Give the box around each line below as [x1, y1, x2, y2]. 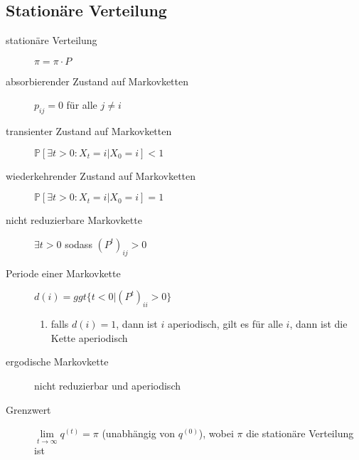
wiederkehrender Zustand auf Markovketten [6, 168, 196, 183]
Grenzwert [6, 402, 51, 417]
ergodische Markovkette [6, 354, 109, 369]
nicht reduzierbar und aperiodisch [34, 378, 181, 392]
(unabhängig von [102, 426, 176, 441]
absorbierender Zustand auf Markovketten [6, 73, 189, 88]
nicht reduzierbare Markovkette [6, 213, 142, 228]
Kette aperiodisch [50, 330, 128, 345]
